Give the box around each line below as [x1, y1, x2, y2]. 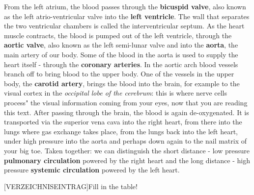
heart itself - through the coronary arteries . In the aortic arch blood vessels [4, 59, 238, 69]
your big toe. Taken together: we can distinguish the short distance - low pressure [4, 145, 250, 155]
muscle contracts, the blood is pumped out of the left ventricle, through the [4, 30, 232, 40]
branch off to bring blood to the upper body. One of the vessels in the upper [4, 69, 234, 79]
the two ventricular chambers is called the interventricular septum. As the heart [4, 21, 245, 31]
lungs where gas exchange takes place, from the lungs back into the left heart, [4, 126, 238, 136]
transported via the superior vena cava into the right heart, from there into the [4, 117, 242, 127]
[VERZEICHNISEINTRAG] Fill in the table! [4, 181, 138, 191]
